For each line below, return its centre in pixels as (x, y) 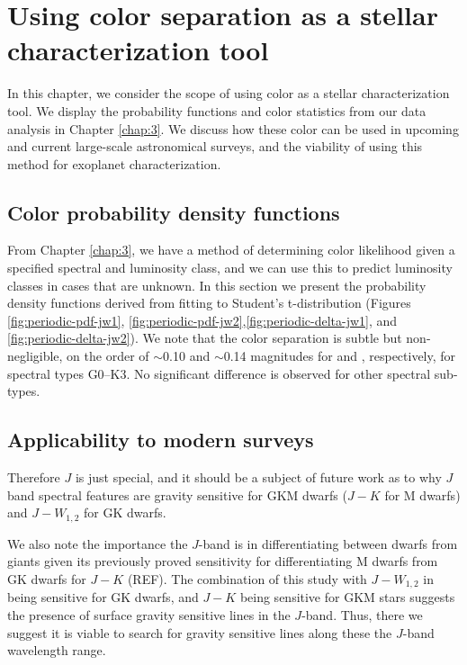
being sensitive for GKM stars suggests (347, 597)
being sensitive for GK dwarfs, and (103, 597)
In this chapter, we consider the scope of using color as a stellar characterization (229, 93)
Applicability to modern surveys (161, 440)
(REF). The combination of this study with (247, 578)
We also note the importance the (98, 543)
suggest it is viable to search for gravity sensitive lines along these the (200, 632)
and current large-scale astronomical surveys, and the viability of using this (215, 146)
